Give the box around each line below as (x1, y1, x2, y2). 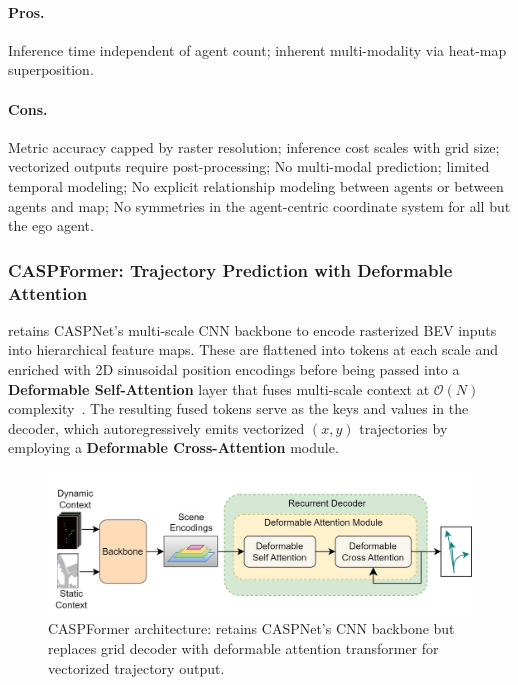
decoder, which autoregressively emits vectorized (8, 417, 305, 438)
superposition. (8, 59, 94, 80)
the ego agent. (8, 215, 94, 236)
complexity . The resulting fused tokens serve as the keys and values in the (8, 398, 469, 419)
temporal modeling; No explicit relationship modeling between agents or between (8, 175, 504, 196)
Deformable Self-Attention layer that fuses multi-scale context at (8, 378, 430, 399)
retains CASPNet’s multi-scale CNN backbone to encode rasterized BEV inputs (8, 319, 497, 340)
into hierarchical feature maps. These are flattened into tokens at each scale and (8, 339, 499, 360)
